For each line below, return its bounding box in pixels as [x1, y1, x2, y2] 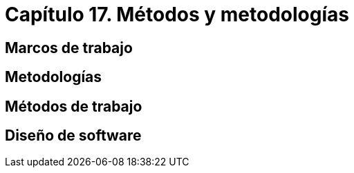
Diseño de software [5, 127, 142, 145]
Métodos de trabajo [5, 97, 142, 115]
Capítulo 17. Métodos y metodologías [5, 3, 349, 26]
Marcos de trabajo [5, 39, 133, 57]
